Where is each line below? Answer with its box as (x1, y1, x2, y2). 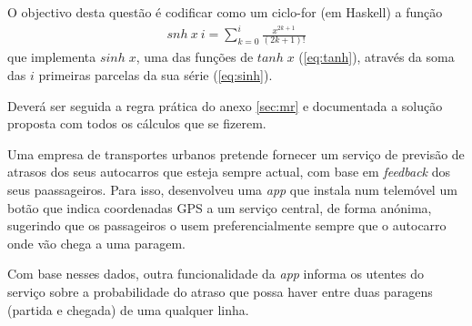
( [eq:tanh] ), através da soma (298, 47, 455, 66)
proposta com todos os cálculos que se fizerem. (7, 114, 266, 133)
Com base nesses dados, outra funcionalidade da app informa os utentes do (7, 264, 425, 283)
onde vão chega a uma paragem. (7, 233, 186, 252)
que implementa (7, 47, 96, 66)
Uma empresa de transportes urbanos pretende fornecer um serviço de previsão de (7, 144, 465, 163)
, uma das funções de (136, 47, 254, 66)
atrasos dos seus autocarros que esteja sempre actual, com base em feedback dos (7, 162, 451, 181)
